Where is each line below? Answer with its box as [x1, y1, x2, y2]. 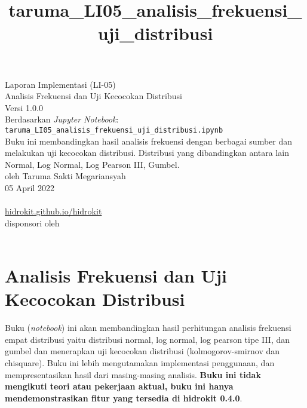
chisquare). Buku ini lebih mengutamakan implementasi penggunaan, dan [5, 357, 275, 369]
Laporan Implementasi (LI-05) [5, 78, 116, 90]
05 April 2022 [5, 181, 54, 194]
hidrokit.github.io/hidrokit [5, 205, 102, 217]
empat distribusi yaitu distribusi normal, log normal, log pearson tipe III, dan [5, 333, 290, 345]
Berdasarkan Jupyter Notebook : [5, 113, 119, 125]
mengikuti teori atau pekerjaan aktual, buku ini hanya [5, 380, 234, 392]
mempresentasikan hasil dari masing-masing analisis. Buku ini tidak [5, 368, 261, 381]
